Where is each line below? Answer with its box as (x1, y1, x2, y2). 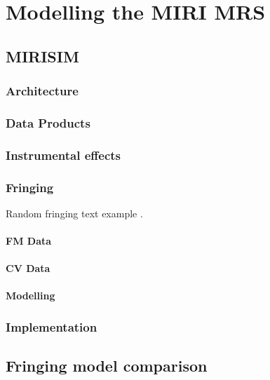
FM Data (6, 233, 52, 248)
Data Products (6, 114, 90, 131)
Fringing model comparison (6, 355, 208, 376)
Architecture (6, 82, 79, 100)
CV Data (6, 261, 50, 276)
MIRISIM (6, 45, 79, 67)
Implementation (6, 318, 97, 335)
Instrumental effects (6, 146, 121, 163)
